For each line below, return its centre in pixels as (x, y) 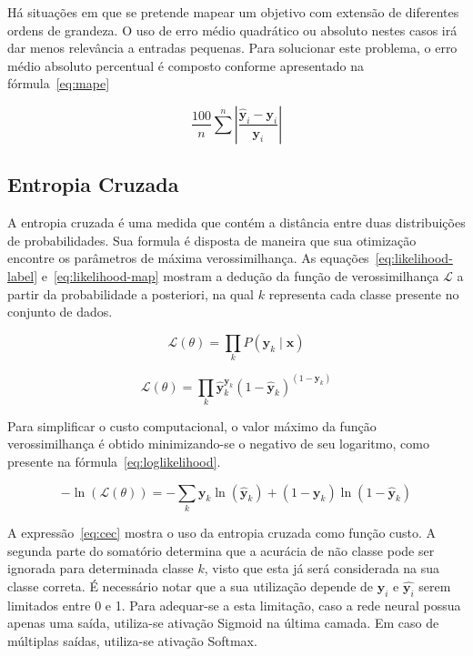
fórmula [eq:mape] (59, 83)
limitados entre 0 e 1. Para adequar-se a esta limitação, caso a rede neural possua (234, 605)
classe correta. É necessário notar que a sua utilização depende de (191, 585)
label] (23, 275)
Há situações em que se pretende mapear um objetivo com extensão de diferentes (233, 12)
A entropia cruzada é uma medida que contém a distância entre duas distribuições (236, 222)
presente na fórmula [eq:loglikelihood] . (114, 462)
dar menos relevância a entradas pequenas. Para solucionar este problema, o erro (232, 48)
